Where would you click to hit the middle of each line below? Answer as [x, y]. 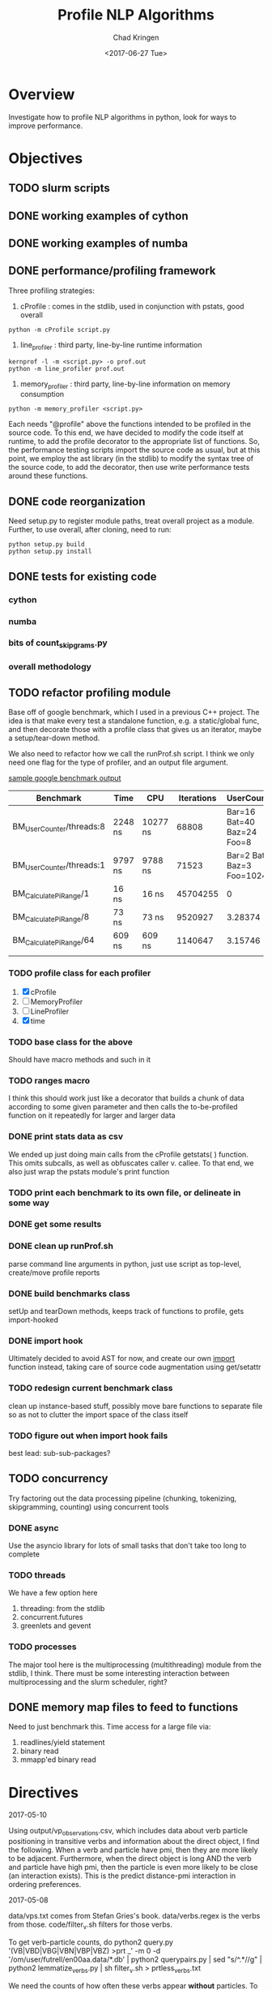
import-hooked [34, 1320]
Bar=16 [241, 812]
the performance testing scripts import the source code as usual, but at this [134, 450]
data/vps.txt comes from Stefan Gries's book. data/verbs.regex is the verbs [134, 1916]
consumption [42, 394]
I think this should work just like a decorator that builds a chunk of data [126, 1098]
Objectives [46, 158]
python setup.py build [47, 545]
